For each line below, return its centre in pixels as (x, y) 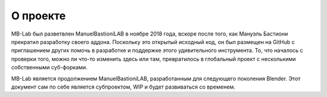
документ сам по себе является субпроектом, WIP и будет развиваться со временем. (123, 87)
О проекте (38, 16)
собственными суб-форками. (49, 67)
